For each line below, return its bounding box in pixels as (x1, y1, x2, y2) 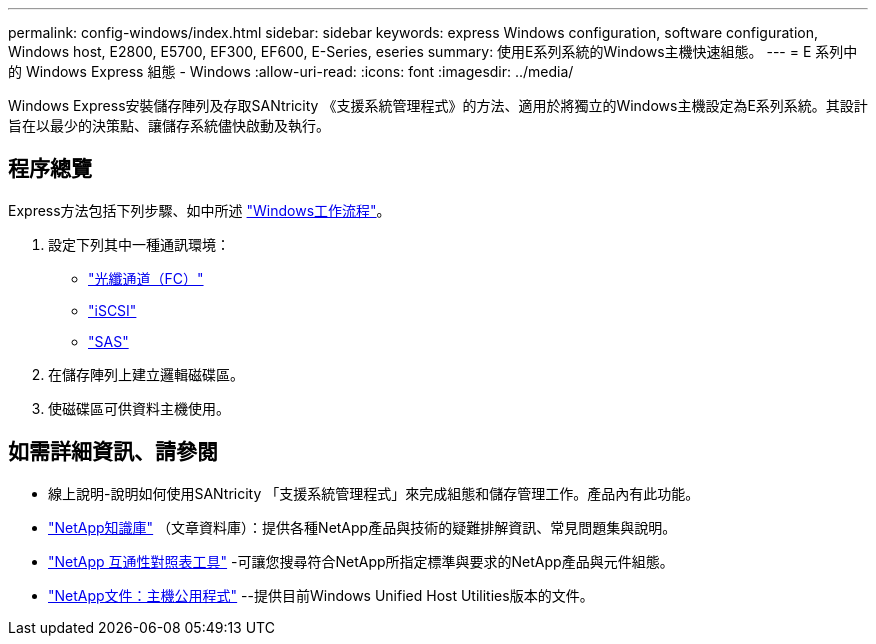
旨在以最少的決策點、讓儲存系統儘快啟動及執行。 (8, 117, 330, 134)
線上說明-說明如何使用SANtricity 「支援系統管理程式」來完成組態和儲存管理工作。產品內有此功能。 (48, 484, 700, 502)
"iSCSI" (88, 301, 137, 319)
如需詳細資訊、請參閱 (8, 439, 218, 465)
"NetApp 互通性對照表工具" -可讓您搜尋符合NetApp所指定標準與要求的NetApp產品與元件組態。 (48, 552, 674, 570)
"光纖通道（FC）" (88, 269, 204, 287)
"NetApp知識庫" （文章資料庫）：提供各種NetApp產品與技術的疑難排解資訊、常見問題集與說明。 (48, 518, 677, 536)
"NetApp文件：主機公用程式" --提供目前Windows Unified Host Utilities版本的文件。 (48, 586, 594, 604)
